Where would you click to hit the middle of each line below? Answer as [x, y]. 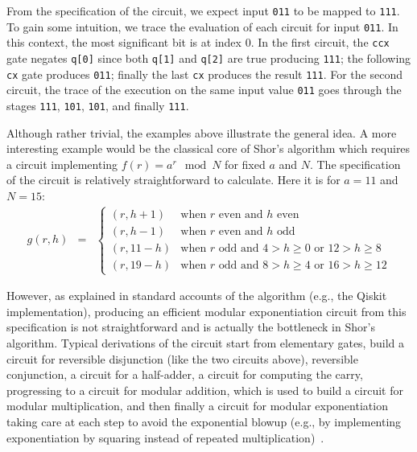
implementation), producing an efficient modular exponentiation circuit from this [206, 311]
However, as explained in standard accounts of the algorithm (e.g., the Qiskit [197, 296]
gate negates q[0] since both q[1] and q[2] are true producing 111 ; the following [209, 58]
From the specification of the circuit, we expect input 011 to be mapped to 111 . [203, 10]
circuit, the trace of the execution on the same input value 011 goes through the [204, 90]
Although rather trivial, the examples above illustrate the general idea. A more [202, 132]
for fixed [245, 164]
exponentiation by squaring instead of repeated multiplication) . [165, 437]
